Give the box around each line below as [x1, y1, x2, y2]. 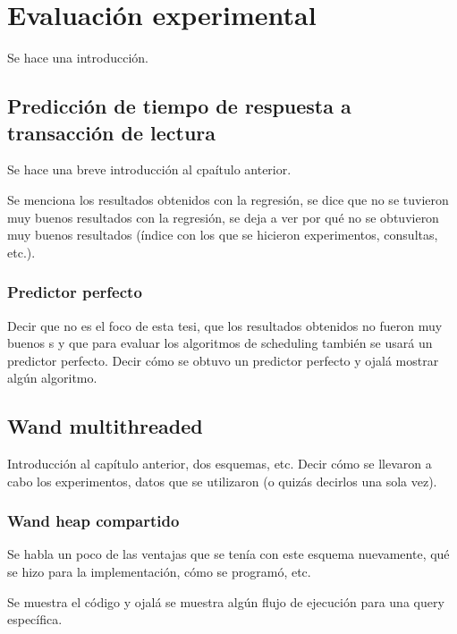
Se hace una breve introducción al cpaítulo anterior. [7, 160, 292, 179]
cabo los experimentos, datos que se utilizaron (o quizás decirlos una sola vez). [7, 471, 437, 490]
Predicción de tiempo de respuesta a [7, 92, 351, 120]
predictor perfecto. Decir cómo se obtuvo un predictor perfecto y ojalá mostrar [7, 351, 439, 369]
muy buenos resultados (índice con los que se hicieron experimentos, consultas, [7, 225, 438, 244]
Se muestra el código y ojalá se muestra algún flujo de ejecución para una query [7, 592, 444, 611]
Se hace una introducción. [7, 48, 148, 67]
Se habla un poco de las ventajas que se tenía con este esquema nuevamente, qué [7, 545, 450, 563]
